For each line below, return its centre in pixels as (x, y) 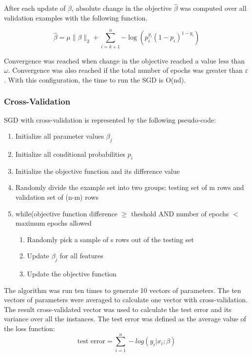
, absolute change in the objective (122, 8)
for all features (81, 256)
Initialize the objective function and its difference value (97, 171)
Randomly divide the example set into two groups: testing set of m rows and (130, 187)
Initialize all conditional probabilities (70, 154)
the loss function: (29, 328)
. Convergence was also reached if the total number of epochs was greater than (125, 70)
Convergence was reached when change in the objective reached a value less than (125, 60)
